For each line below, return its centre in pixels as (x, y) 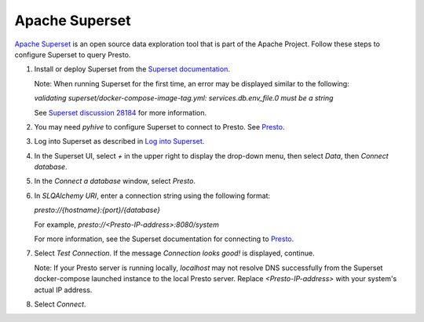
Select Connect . (60, 304)
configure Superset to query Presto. (73, 54)
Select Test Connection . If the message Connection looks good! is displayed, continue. (174, 253)
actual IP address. (63, 290)
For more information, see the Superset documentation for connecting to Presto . (164, 239)
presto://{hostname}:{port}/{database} (97, 210)
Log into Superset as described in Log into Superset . (119, 141)
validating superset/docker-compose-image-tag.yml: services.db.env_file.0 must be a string (184, 98)
